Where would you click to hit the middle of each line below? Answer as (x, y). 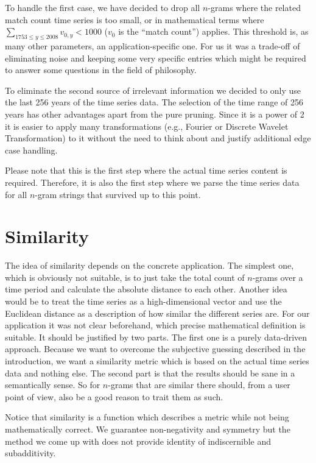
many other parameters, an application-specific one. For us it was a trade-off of (153, 45)
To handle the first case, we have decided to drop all (103, 7)
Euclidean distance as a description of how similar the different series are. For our (157, 313)
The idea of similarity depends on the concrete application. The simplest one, (149, 265)
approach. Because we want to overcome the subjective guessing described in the (155, 349)
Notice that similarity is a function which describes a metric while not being (147, 417)
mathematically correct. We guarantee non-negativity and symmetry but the (148, 429)
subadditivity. (30, 453)
